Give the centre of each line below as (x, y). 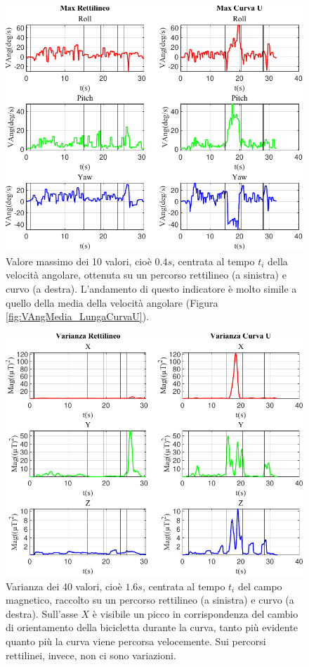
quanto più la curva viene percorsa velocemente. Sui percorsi (136, 641)
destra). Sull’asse (42, 613)
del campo (260, 586)
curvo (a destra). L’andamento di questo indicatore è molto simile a (151, 288)
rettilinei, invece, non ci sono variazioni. (91, 655)
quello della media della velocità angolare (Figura (112, 302)
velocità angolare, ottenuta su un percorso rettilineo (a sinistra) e (146, 275)
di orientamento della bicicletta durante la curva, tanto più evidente (152, 627)
